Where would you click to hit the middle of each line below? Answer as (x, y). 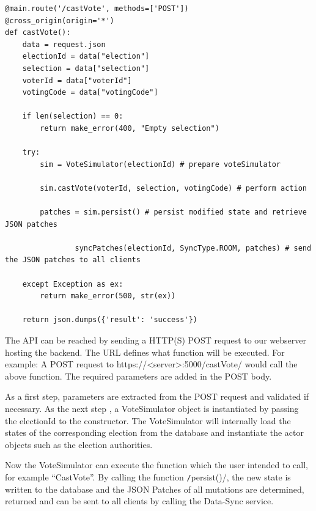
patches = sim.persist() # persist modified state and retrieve (173, 212)
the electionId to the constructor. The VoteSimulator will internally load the (148, 420)
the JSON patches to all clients (73, 260)
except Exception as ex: (73, 284)
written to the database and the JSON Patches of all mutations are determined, (155, 489)
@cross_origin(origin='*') (60, 20)
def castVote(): (38, 33)
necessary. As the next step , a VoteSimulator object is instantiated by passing (152, 408)
